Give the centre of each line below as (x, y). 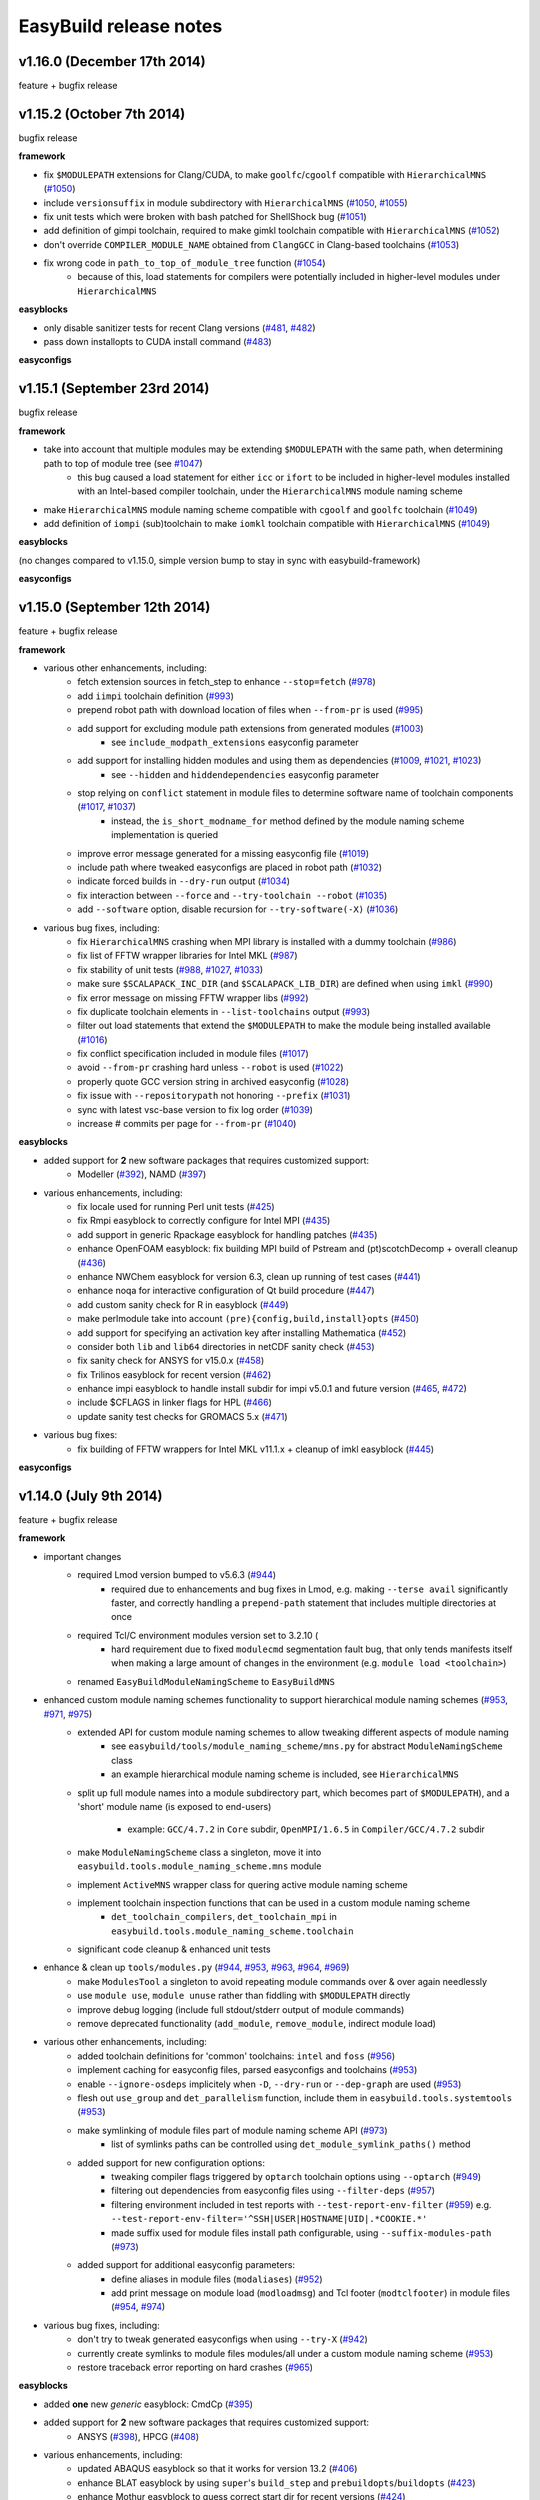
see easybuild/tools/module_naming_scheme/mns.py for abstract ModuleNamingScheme (307, 1746)
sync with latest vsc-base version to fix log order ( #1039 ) (195, 1109)
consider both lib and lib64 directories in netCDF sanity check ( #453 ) (226, 1346)
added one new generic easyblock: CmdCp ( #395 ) (148, 2404)
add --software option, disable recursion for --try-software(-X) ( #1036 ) (238, 909)
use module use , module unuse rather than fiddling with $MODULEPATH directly (244, 1996)
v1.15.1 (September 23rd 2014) (114, 388)
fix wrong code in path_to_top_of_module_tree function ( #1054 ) (184, 263)
